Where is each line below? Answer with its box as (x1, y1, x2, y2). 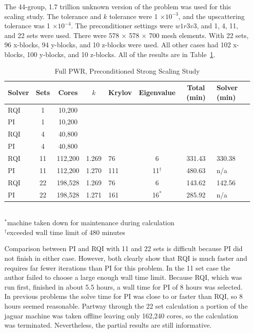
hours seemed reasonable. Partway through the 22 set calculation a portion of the (4, 300, 248, 311)
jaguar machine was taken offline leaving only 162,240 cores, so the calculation (4, 310, 238, 320)
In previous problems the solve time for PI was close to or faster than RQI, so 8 (4, 291, 243, 301)
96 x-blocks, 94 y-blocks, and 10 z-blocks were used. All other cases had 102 (4, 39, 231, 50)
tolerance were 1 (109, 11, 158, 21)
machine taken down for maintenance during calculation (7, 217, 175, 228)
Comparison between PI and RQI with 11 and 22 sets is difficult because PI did (4, 243, 243, 254)
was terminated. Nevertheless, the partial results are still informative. (4, 320, 212, 330)
